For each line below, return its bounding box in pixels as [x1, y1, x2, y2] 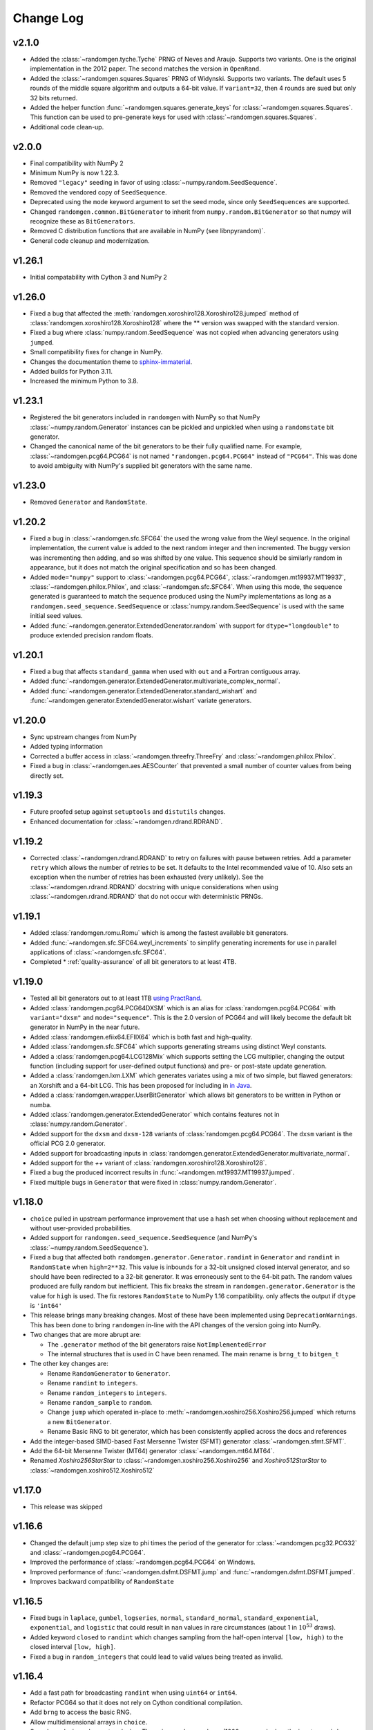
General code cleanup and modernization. [30, 236, 150, 245]
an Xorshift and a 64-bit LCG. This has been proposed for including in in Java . [30, 1081, 252, 1089]
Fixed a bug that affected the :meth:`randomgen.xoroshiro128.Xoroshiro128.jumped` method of [30, 309, 299, 318]
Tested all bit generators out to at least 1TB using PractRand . [30, 994, 202, 1003]
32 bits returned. [30, 93, 78, 102]
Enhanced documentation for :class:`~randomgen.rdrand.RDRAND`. [30, 817, 223, 826]
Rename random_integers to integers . [47, 1388, 167, 1397]
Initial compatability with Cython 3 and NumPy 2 [30, 273, 167, 281]
